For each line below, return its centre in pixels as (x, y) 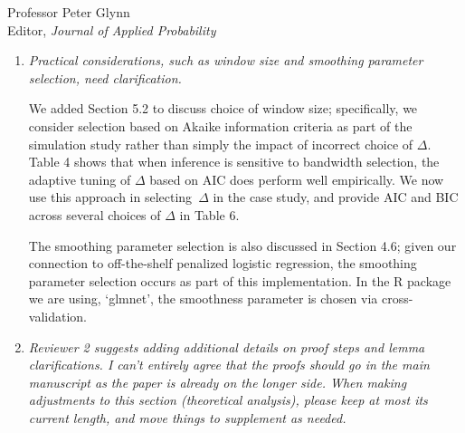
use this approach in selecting (110, 197)
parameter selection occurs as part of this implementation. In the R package (240, 280)
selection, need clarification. (105, 77)
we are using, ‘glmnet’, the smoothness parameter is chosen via (203, 298)
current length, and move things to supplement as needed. (187, 417)
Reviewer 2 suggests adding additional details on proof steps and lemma (227, 346)
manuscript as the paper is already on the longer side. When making (218, 382)
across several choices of (95, 214)
